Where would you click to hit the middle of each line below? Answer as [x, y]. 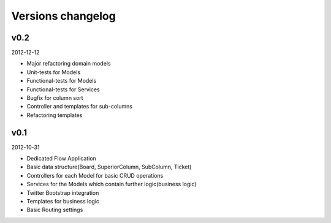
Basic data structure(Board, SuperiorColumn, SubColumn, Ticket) [109, 167]
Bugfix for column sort [55, 98]
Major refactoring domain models [69, 64]
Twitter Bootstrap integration [63, 192]
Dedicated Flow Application [61, 159]
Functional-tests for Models [62, 81]
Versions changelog [63, 16]
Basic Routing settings [55, 210]
